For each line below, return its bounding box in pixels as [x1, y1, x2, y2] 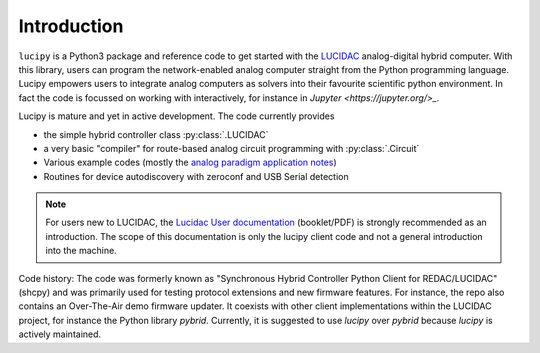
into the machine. [45, 245, 117, 257]
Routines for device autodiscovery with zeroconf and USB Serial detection [43, 170, 349, 182]
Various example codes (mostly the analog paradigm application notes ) [43, 156, 337, 169]
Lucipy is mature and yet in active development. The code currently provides [18, 110, 335, 122]
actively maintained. [18, 328, 102, 340]
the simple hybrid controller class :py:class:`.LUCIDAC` [43, 128, 269, 140]
